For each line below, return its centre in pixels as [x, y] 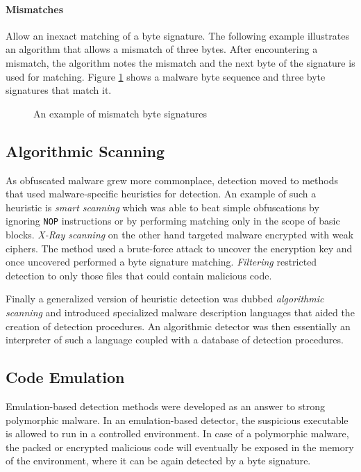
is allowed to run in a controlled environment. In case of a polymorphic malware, [177, 433]
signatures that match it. [59, 90]
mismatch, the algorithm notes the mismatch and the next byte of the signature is [180, 62]
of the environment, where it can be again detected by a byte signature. [158, 461]
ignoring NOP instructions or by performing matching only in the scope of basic [173, 221]
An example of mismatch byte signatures [120, 113]
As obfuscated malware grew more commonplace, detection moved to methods [172, 180]
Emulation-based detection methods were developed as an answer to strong [165, 406]
